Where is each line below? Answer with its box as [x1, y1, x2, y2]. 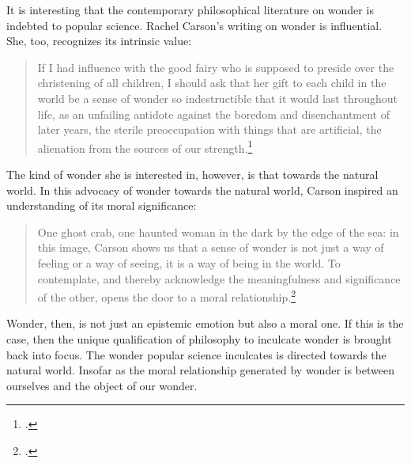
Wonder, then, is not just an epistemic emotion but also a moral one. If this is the [6, 315, 404, 332]
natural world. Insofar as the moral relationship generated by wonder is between [6, 362, 394, 378]
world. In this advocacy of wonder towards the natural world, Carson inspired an [6, 181, 398, 198]
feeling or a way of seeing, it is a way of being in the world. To [37, 254, 341, 271]
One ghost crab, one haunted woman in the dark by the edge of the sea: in [37, 223, 399, 240]
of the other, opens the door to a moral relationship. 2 [37, 287, 296, 305]
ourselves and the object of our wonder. [6, 377, 198, 393]
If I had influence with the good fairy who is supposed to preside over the [37, 59, 394, 75]
